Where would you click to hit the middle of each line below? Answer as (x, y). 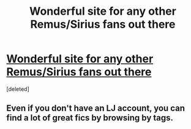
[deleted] (18, 89)
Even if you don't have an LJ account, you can (96, 108)
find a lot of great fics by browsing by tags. (90, 118)
